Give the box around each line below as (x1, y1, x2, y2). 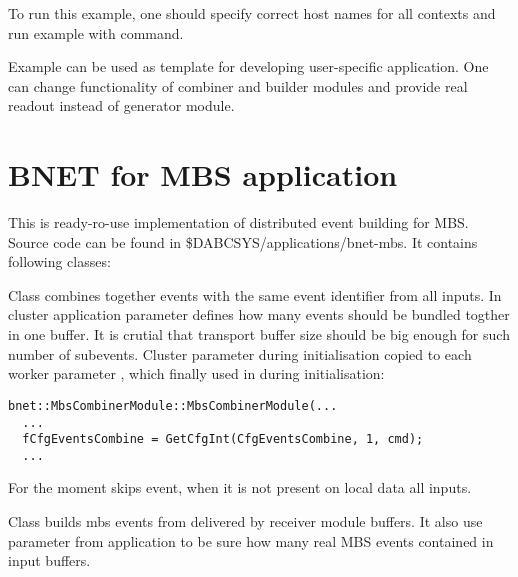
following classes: (8, 251, 111, 272)
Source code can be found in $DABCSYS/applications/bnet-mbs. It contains (8, 231, 478, 252)
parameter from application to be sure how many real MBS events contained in (8, 530, 494, 551)
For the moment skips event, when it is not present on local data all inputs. (8, 477, 472, 498)
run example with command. (8, 22, 184, 43)
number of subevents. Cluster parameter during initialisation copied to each (8, 343, 472, 364)
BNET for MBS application (8, 154, 398, 195)
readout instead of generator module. (8, 95, 235, 116)
